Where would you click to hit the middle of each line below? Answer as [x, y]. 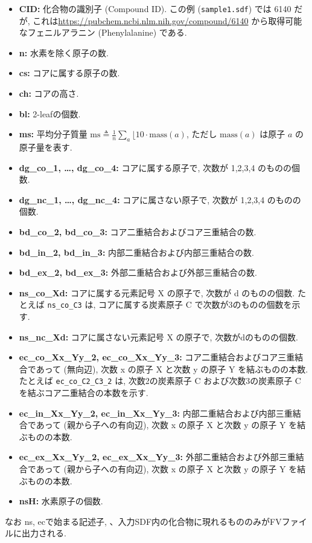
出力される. [44, 533]
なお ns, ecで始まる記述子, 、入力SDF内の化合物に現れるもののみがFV [143, 521]
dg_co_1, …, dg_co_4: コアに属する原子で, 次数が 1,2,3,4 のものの [155, 167]
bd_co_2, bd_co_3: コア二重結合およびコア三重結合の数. [138, 231]
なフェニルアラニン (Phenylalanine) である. [103, 32]
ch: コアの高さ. [49, 93]
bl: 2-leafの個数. [50, 113]
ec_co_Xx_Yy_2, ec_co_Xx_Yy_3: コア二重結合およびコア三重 [157, 357]
